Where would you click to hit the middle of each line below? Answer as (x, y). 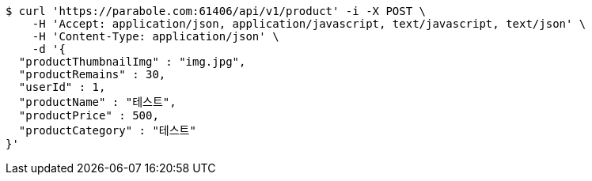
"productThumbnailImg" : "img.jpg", (132, 62)
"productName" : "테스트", (97, 102)
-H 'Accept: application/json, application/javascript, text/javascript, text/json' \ (309, 24)
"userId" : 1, (62, 87)
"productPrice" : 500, (89, 115)
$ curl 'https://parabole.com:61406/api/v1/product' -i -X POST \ (216, 11)
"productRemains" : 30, (92, 74)
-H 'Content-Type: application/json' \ (156, 36)
